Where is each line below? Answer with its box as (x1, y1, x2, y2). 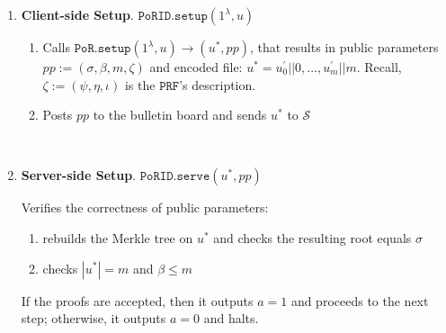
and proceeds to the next (290, 291, 429, 310)
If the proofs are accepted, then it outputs (21, 291, 254, 310)
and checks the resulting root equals (213, 228, 412, 247)
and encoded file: (149, 58, 243, 76)
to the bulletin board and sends (93, 105, 267, 124)
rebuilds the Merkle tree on (42, 228, 193, 247)
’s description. (179, 75, 256, 94)
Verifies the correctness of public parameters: (21, 198, 269, 217)
